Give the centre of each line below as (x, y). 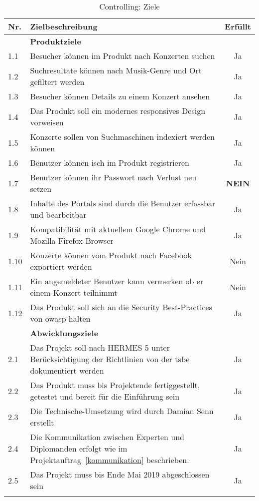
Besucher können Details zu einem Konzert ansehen (120, 96)
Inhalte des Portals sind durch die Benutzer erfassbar (123, 203)
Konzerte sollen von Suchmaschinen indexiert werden (122, 137)
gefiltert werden (57, 82)
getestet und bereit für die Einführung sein (105, 396)
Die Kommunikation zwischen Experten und (107, 437)
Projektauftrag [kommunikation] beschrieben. (110, 460)
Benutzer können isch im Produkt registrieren (110, 163)
